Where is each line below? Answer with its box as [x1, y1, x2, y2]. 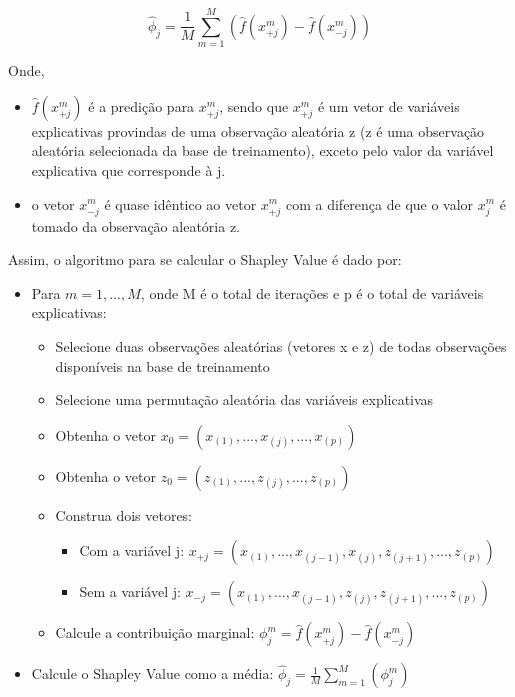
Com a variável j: [79, 540, 185, 561]
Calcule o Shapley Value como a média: [31, 663, 274, 684]
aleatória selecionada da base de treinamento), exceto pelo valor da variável [31, 140, 494, 161]
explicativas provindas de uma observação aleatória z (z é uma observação [31, 120, 485, 141]
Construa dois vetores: [55, 504, 193, 525]
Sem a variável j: [79, 581, 181, 602]
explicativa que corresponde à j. [31, 159, 226, 180]
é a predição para [88, 95, 195, 116]
